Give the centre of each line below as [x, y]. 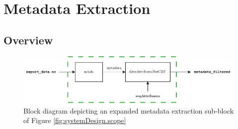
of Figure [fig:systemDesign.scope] [75, 120]
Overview [28, 40]
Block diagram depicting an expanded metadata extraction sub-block [129, 110]
